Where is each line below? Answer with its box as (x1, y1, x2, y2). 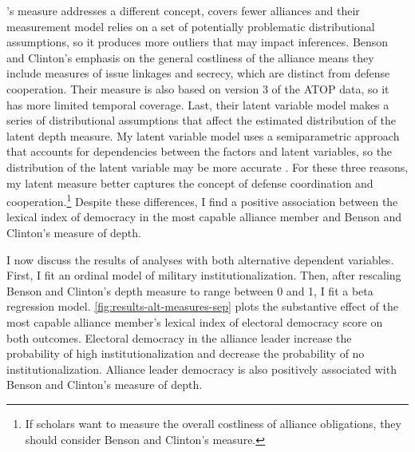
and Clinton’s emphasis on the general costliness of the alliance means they (6, 49, 374, 65)
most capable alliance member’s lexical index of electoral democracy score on (6, 313, 383, 330)
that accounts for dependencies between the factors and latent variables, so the (6, 143, 393, 160)
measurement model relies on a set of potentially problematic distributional (6, 18, 375, 34)
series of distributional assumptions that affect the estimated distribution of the (6, 112, 397, 129)
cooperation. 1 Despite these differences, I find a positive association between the (6, 191, 398, 209)
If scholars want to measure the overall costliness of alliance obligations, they (25, 414, 401, 431)
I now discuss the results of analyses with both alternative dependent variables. (6, 251, 394, 268)
